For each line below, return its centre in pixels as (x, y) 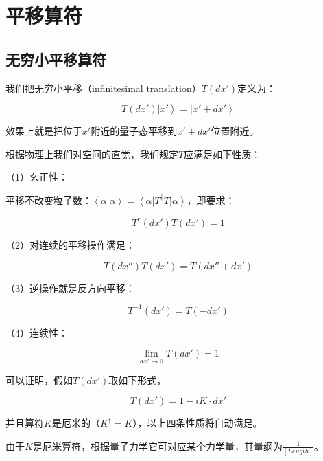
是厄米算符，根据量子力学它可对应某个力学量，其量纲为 (157, 446)
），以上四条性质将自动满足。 (198, 423)
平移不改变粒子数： (49, 200)
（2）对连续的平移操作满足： (70, 245)
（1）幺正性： (37, 177)
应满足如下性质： (223, 154)
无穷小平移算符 (56, 59)
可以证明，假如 (39, 380)
